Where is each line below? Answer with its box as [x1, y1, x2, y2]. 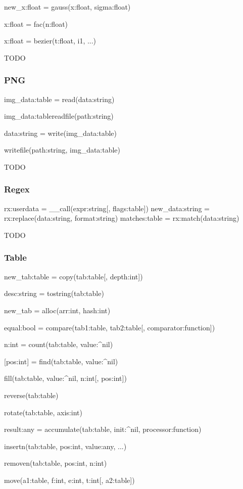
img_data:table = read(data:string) [4, 93, 115, 104]
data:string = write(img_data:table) [4, 127, 117, 138]
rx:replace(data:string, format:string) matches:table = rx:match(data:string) [4, 213, 239, 223]
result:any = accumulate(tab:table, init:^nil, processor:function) [4, 424, 202, 434]
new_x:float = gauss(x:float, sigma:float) [4, 2, 131, 12]
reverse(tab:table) [4, 389, 59, 400]
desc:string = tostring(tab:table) [4, 288, 104, 299]
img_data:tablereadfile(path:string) [4, 111, 114, 121]
